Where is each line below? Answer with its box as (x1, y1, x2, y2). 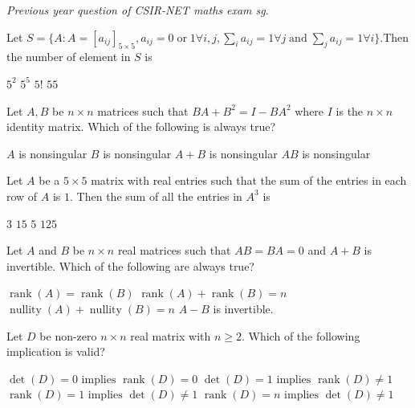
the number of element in (6, 48, 131, 65)
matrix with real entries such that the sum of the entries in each (91, 172, 407, 189)
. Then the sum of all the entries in (70, 187, 242, 204)
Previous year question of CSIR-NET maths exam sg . (6, 2, 269, 18)
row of (6, 187, 38, 204)
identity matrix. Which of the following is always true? (6, 118, 276, 135)
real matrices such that (117, 242, 231, 259)
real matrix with (130, 327, 211, 344)
